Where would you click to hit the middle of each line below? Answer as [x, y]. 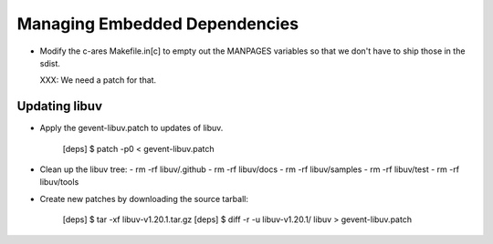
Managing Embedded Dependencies [158, 24]
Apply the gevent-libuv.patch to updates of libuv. [131, 128]
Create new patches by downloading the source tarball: [144, 198]
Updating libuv [60, 106]
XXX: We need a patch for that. [98, 80]
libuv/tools [59, 182]
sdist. [50, 63]
